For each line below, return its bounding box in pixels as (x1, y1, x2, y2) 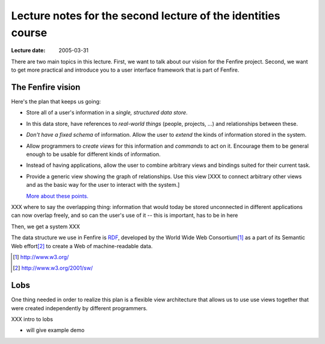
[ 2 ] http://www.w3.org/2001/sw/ (13, 264, 93, 272)
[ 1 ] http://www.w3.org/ (13, 253, 69, 260)
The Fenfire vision (11, 82, 81, 92)
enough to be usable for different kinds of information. (26, 151, 161, 158)
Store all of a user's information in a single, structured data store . (26, 109, 188, 116)
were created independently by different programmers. (11, 304, 147, 311)
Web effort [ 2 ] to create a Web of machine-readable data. (11, 242, 153, 249)
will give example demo (26, 327, 85, 334)
